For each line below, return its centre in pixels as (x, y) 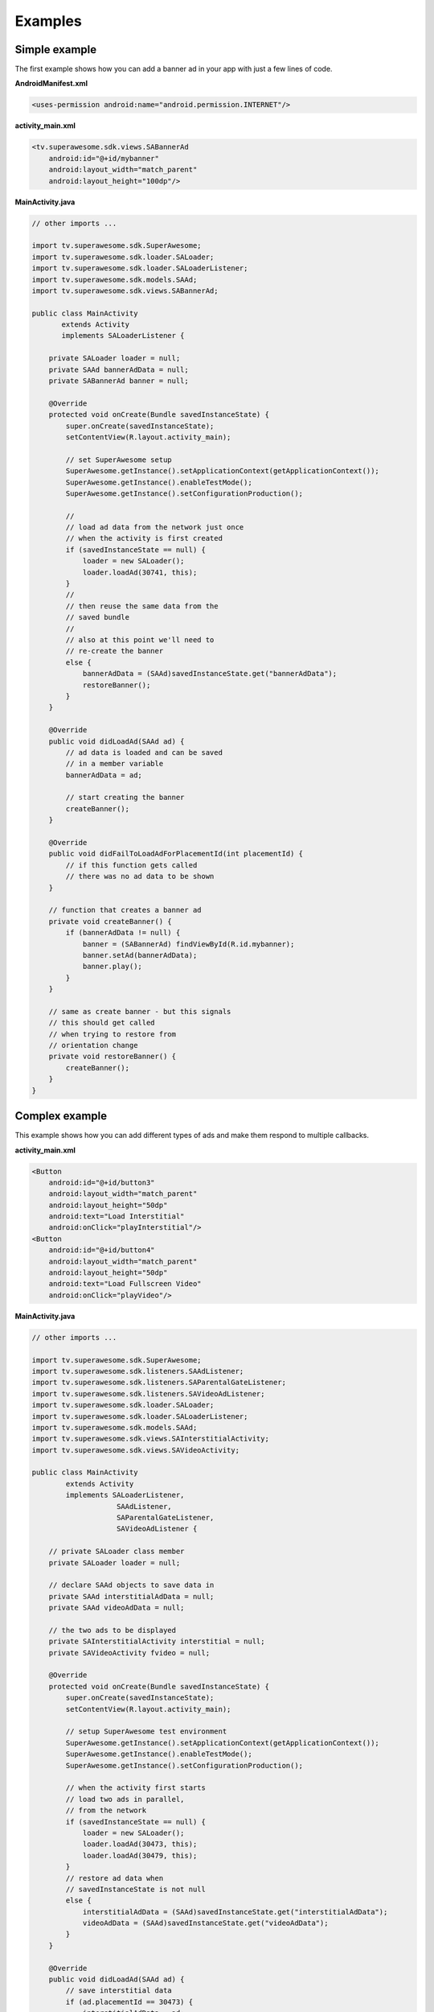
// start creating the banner (125, 798)
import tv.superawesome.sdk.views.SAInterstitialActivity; (150, 1439)
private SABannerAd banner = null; (119, 381)
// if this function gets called (131, 865)
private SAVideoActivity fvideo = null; (129, 1653)
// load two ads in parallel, (125, 1799)
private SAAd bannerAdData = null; (119, 369)
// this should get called (102, 1023)
